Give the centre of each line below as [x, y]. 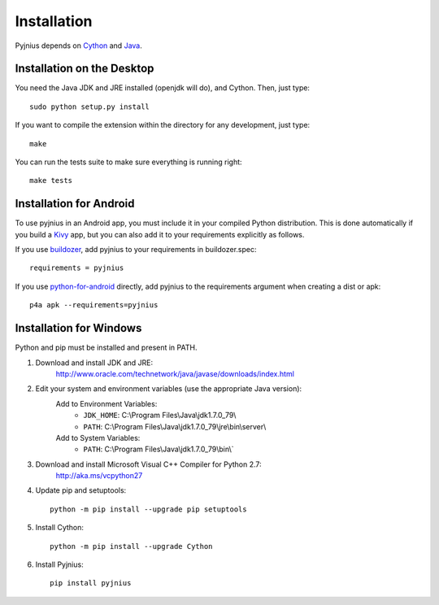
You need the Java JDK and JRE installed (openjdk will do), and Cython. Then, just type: [163, 88]
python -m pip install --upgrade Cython [131, 546]
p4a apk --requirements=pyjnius [94, 305]
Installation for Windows [78, 328]
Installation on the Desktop [85, 69]
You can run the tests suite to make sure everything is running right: [129, 162]
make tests [51, 181]
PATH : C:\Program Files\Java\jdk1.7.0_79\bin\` [159, 449]
